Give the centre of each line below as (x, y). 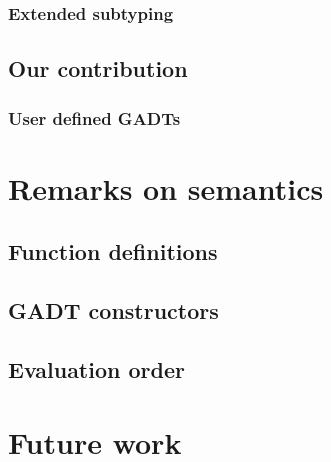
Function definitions (113, 251)
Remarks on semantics (166, 187)
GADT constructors (113, 310)
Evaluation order (96, 368)
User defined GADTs (94, 117)
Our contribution (98, 68)
